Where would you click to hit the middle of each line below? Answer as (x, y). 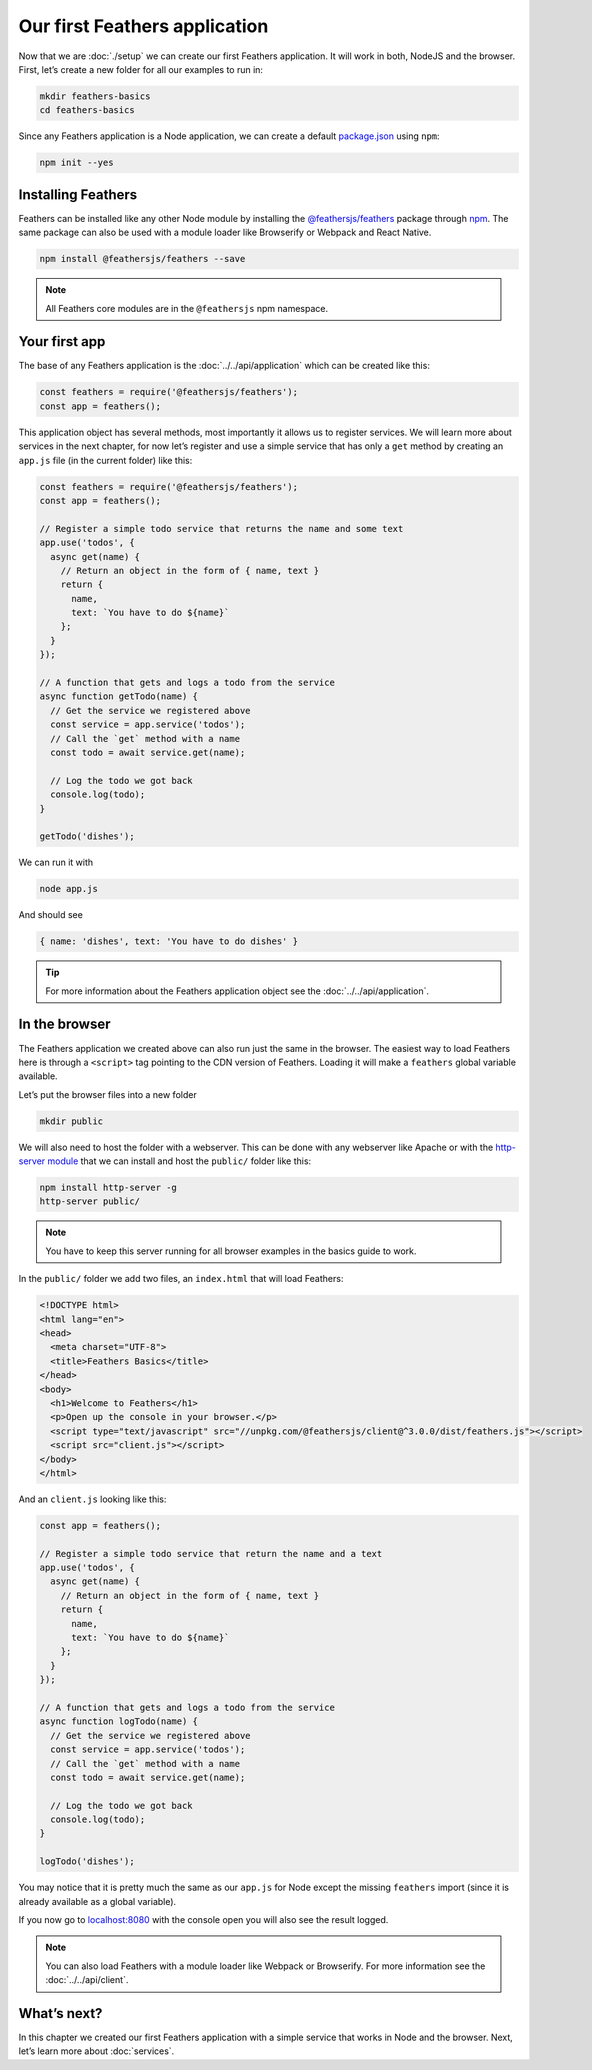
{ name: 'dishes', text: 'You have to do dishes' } (169, 941)
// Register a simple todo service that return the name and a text (211, 1553)
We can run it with (56, 862)
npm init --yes (76, 163)
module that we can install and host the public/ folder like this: (179, 1161)
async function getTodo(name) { (119, 696)
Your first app (62, 341)
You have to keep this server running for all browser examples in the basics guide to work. (231, 1251)
